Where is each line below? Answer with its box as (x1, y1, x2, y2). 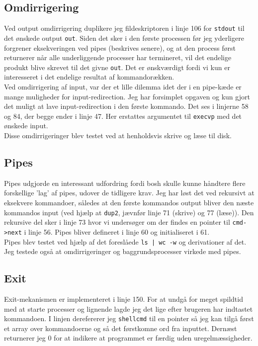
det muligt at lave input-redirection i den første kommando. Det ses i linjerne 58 (4, 101, 249, 111)
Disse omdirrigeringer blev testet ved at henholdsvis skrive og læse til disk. (4, 130, 232, 140)
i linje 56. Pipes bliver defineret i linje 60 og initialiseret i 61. (24, 226, 210, 237)
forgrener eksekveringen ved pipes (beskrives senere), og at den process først (4, 42, 236, 53)
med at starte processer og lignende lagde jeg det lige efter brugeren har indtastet (4, 303, 253, 314)
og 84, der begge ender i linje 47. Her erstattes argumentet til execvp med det (4, 110, 242, 121)
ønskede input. (4, 120, 48, 131)
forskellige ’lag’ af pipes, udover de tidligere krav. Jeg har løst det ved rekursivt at (4, 187, 255, 198)
